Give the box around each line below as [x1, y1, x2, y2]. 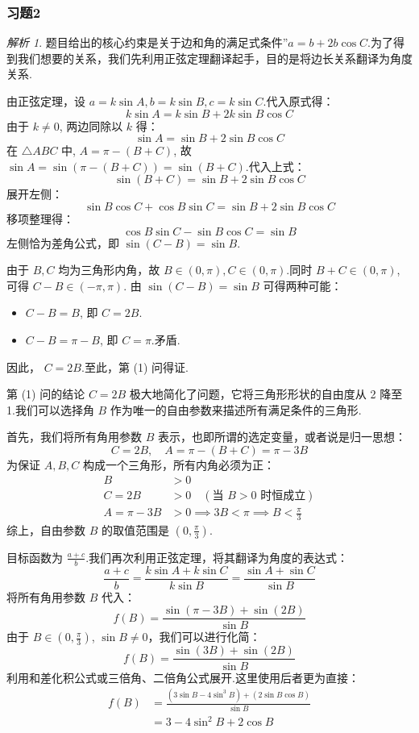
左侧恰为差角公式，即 [6, 234, 119, 251]
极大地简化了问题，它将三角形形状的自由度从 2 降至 [129, 385, 403, 402]
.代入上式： [245, 157, 305, 174]
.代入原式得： [263, 93, 334, 109]
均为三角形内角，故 [58, 261, 160, 278]
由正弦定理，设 [6, 93, 85, 109]
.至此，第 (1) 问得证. [81, 358, 189, 375]
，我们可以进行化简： [147, 628, 261, 645]
